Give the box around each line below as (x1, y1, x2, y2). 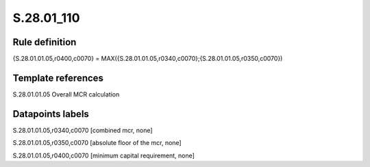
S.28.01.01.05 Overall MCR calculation (12, 90, 120, 99)
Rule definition (12, 36, 77, 48)
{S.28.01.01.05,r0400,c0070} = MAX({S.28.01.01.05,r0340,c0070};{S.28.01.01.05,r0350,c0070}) (12, 55, 283, 63)
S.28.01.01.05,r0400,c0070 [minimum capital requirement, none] (12, 151, 195, 159)
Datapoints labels (12, 108, 89, 120)
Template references (12, 72, 104, 83)
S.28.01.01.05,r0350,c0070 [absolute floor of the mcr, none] (12, 139, 182, 147)
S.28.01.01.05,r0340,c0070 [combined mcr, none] (12, 126, 153, 134)
